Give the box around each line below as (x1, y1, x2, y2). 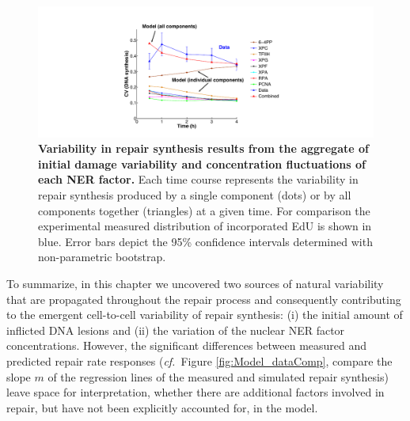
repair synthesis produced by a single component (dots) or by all (38, 187, 351, 203)
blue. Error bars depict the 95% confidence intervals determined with (38, 233, 373, 249)
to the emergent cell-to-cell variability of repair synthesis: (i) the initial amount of (6, 306, 403, 323)
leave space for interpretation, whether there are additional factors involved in (6, 384, 385, 400)
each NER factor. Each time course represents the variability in (38, 171, 359, 188)
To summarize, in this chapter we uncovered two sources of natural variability (6, 275, 384, 291)
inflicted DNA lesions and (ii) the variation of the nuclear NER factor (6, 321, 345, 338)
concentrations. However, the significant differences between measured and (6, 337, 367, 354)
